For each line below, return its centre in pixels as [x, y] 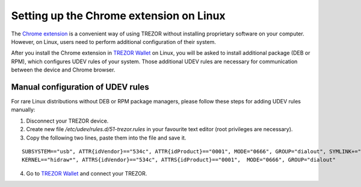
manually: [23, 110]
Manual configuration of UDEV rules [80, 87]
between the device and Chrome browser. [63, 70]
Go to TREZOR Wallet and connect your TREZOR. [87, 173]
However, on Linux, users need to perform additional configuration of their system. [113, 41]
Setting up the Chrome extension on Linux [118, 16]
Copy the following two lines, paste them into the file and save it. [106, 138]
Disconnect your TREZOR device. [67, 121]
